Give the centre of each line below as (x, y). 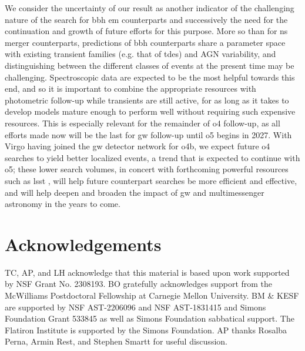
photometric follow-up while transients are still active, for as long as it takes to (147, 100)
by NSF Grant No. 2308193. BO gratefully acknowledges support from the (139, 284)
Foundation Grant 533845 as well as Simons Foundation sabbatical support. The (150, 318)
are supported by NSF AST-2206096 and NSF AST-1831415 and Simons (135, 307)
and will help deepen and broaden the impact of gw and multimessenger (135, 192)
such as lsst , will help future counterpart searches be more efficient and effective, (151, 180)
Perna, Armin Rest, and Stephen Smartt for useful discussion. (116, 341)
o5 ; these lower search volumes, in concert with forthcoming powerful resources (147, 169)
